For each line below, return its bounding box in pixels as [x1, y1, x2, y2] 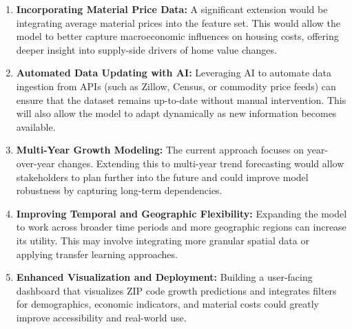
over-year [16, 156, 55, 170]
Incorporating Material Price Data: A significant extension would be [16, 2, 328, 16]
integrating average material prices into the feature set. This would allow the [16, 15, 340, 30]
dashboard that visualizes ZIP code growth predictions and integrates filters [16, 283, 337, 297]
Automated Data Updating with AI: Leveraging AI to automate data [16, 65, 332, 80]
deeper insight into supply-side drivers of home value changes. [16, 42, 277, 56]
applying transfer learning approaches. [16, 246, 178, 261]
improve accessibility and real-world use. [16, 310, 187, 324]
